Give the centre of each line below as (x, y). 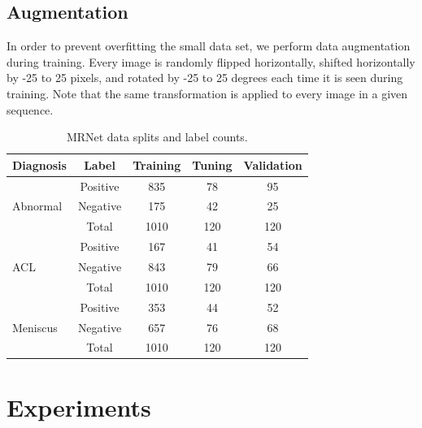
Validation (273, 164)
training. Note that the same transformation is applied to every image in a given (207, 93)
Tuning (212, 164)
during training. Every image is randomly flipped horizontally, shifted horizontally (211, 61)
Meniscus (35, 327)
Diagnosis (39, 164)
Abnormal (37, 206)
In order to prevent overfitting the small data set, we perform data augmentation (209, 46)
